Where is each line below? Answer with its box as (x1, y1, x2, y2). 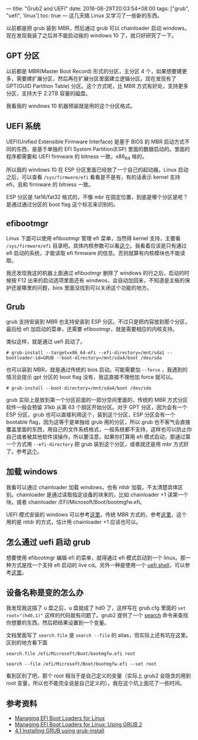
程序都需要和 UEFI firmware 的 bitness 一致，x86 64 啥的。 (6, 153, 147, 161)
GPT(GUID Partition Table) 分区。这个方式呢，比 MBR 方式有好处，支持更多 (6, 82, 189, 89)
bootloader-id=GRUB (6, 355, 54, 361)
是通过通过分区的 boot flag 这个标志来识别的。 (6, 201, 119, 208)
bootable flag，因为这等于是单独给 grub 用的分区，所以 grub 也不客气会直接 (6, 418, 191, 425)
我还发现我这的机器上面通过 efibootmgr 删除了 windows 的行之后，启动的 (6, 270, 184, 277)
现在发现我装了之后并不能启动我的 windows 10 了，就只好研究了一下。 (6, 32, 177, 39)
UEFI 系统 (6, 121, 41, 132)
